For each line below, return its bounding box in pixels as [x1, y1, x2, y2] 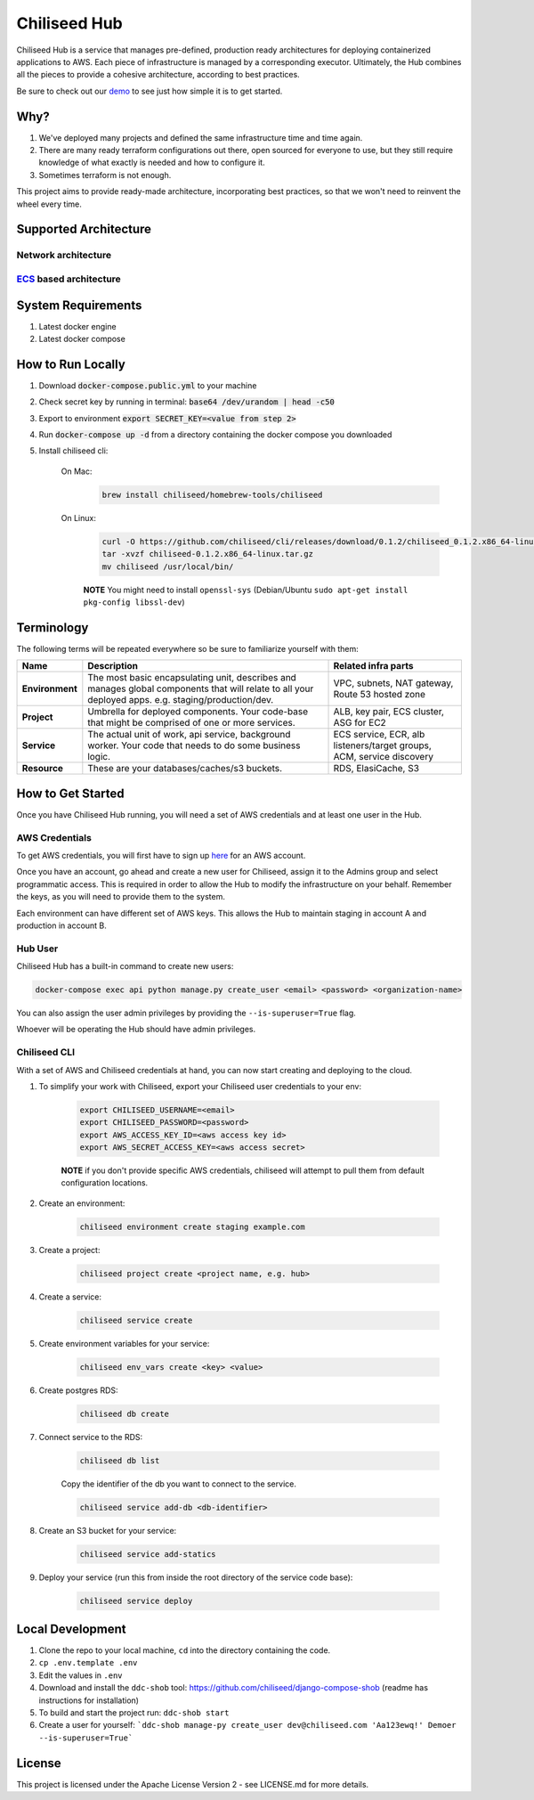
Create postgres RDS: [38, 1385, 119, 1396]
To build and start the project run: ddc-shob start [38, 1707, 230, 1718]
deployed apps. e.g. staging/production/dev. [87, 694, 274, 706]
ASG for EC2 [333, 717, 386, 729]
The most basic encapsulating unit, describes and [87, 672, 297, 684]
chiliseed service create [79, 1315, 193, 1325]
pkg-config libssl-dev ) [83, 597, 186, 607]
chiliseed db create [79, 1408, 169, 1419]
